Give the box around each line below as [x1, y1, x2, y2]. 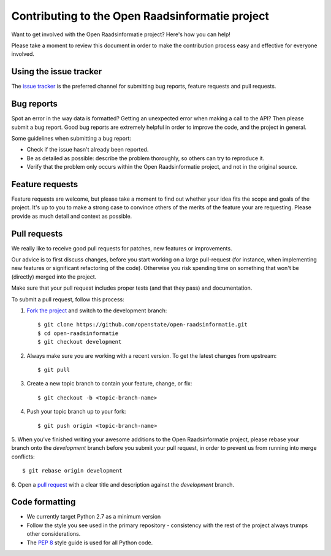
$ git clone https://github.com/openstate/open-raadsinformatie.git [37, 321, 248, 328]
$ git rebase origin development [22, 467, 123, 474]
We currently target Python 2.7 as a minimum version [26, 513, 161, 520]
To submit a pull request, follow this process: [11, 295, 125, 303]
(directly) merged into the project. [11, 273, 97, 280]
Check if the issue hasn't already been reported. [26, 146, 149, 153]
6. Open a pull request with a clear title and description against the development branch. [11, 481, 234, 488]
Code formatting [11, 497, 76, 508]
